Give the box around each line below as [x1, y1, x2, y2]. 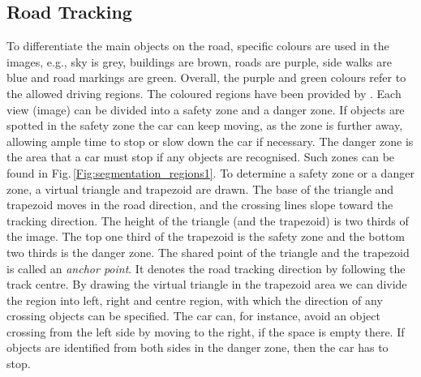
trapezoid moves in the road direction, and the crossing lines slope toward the [6, 196, 393, 213]
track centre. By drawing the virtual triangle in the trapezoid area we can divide [6, 276, 407, 293]
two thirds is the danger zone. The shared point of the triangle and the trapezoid [6, 243, 410, 260]
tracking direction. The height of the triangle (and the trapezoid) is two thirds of [6, 212, 409, 229]
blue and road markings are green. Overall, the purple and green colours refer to [6, 69, 406, 86]
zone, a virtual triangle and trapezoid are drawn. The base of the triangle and [6, 180, 394, 197]
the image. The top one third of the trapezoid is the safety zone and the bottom [6, 228, 405, 245]
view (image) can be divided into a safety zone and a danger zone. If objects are [6, 101, 405, 118]
